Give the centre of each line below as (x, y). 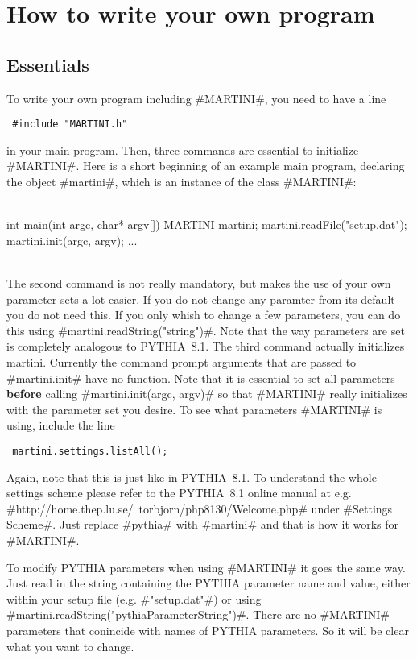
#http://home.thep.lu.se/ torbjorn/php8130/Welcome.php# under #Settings (200, 508)
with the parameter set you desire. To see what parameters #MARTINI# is (194, 409)
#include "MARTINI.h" (70, 125)
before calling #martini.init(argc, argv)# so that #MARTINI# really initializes (207, 394)
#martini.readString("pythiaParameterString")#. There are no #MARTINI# (198, 614)
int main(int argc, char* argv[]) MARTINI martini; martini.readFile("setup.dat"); (207, 224)
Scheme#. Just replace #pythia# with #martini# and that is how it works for (203, 524)
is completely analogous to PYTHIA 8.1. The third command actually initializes (206, 346)
